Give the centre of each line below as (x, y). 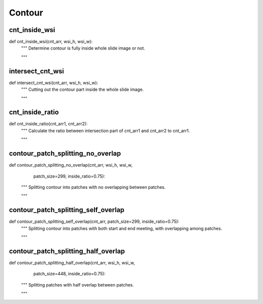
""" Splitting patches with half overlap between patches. (77, 285)
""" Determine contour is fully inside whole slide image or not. (83, 48)
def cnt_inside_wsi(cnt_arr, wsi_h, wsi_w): (51, 42)
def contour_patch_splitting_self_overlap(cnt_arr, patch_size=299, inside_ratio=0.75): (94, 221)
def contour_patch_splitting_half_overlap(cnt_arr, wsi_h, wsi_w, (72, 263)
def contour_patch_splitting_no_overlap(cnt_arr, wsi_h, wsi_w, (71, 165)
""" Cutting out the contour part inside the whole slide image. (82, 89)
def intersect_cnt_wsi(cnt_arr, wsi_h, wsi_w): (54, 83)
